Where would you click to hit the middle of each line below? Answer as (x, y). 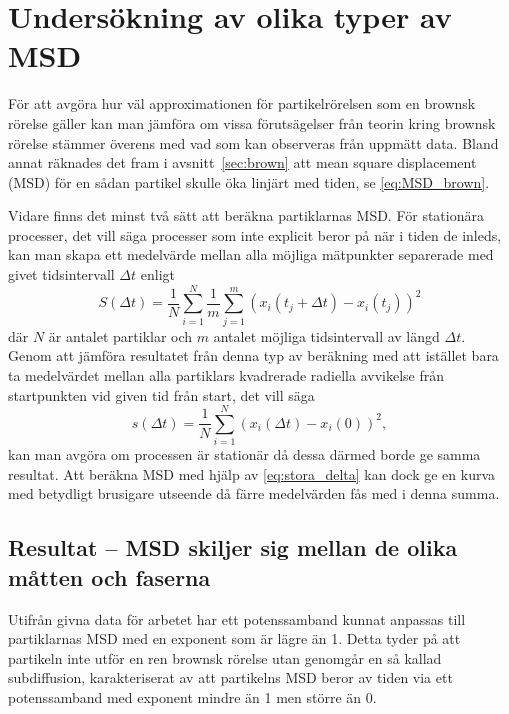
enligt (157, 274)
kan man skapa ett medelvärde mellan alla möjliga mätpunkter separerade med (251, 254)
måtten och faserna (109, 576)
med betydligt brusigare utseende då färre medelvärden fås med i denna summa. (254, 493)
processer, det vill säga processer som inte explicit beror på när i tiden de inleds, (255, 234)
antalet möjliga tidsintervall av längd (326, 335)
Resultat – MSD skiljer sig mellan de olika (233, 547)
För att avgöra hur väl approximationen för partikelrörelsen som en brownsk (242, 103)
